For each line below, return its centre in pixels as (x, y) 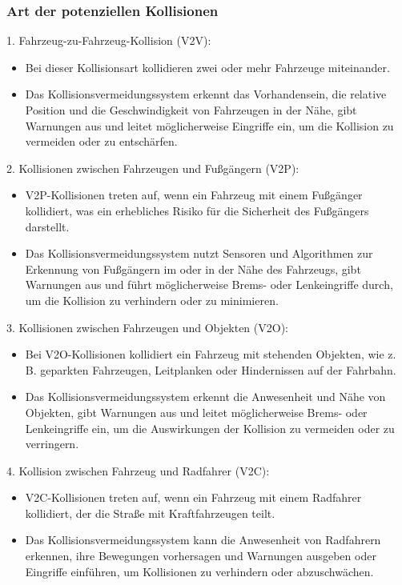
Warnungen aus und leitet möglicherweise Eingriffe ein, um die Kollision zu (209, 125)
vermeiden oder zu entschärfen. (101, 141)
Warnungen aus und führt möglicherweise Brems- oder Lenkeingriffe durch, (209, 284)
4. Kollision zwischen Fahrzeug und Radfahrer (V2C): (138, 470)
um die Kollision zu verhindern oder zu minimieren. (152, 300)
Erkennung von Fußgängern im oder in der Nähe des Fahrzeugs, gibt (193, 268)
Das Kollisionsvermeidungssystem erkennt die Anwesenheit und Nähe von (205, 397)
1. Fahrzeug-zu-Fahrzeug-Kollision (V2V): (109, 40)
